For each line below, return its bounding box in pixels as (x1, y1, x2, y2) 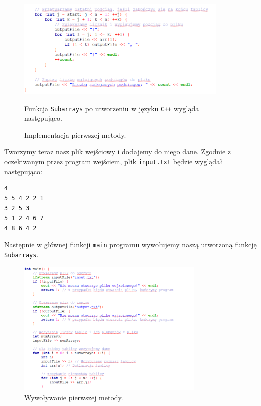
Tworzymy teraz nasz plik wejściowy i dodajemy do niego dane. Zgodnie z (4, 146, 231, 157)
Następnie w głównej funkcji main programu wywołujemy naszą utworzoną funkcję (4, 239, 257, 250)
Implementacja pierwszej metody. (24, 129, 126, 140)
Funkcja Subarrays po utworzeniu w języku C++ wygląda (24, 103, 199, 113)
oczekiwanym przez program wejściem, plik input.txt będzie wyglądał (4, 156, 222, 166)
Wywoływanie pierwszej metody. (24, 392, 123, 402)
